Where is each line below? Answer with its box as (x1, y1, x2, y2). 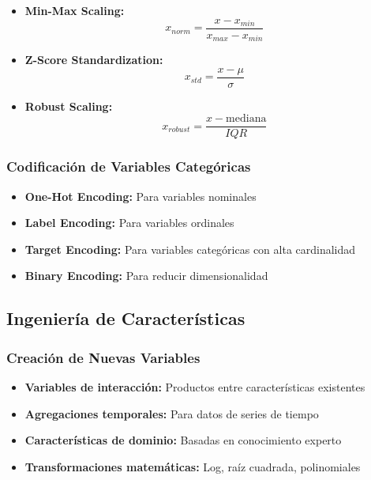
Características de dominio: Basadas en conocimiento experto (24, 432, 342, 448)
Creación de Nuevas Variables (6, 347, 200, 367)
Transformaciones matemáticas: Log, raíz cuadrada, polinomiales (24, 458, 361, 474)
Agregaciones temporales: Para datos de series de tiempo (24, 405, 319, 421)
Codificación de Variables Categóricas (6, 157, 251, 176)
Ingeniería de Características (6, 306, 245, 331)
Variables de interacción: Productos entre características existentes (24, 379, 365, 395)
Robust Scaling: (24, 97, 113, 114)
